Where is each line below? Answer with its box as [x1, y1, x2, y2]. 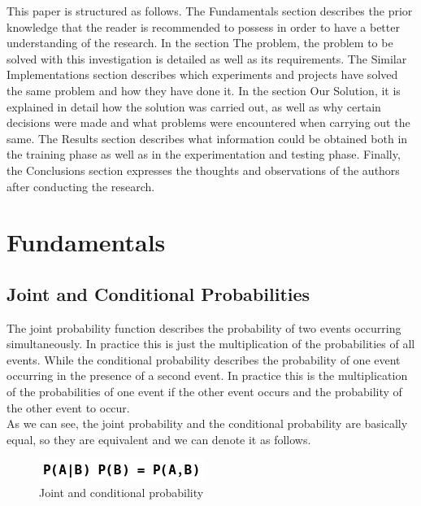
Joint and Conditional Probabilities [7, 281, 310, 306]
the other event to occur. [7, 399, 130, 416]
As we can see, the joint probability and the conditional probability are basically [7, 415, 408, 432]
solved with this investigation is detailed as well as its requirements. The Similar [7, 50, 407, 67]
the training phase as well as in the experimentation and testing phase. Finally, [7, 146, 401, 163]
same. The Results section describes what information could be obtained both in [7, 129, 408, 146]
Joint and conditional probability [39, 484, 204, 501]
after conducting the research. [7, 177, 155, 194]
